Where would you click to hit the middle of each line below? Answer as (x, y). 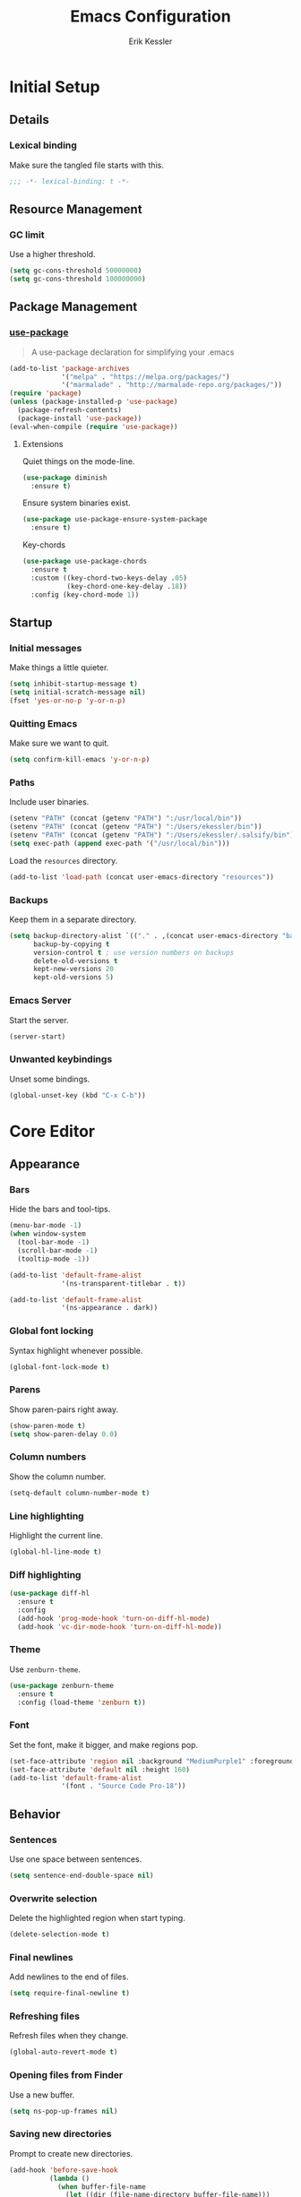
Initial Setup (55, 86)
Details (29, 120)
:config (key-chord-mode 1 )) (85, 594)
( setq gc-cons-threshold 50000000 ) (76, 271)
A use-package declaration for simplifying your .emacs (133, 352)
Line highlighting (47, 1516)
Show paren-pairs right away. (64, 1409)
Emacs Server (40, 1001)
